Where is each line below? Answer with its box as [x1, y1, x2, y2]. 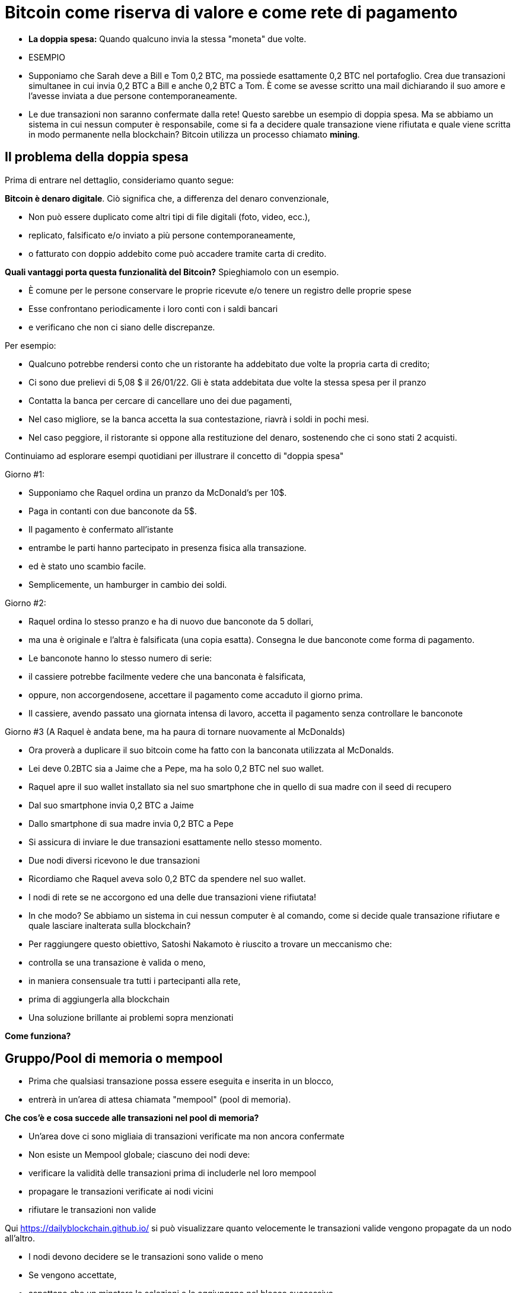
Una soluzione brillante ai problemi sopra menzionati [28, 1012, 234, 1023]
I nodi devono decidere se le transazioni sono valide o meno [28, 1251, 263, 1262]
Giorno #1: [5, 469, 44, 479]
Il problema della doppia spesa [5, 149, 189, 165]
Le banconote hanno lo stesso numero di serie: [28, 652, 212, 663]
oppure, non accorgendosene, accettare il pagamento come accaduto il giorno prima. [28, 689, 363, 700]
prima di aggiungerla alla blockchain [28, 993, 170, 1004]
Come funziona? [5, 1030, 71, 1041]
